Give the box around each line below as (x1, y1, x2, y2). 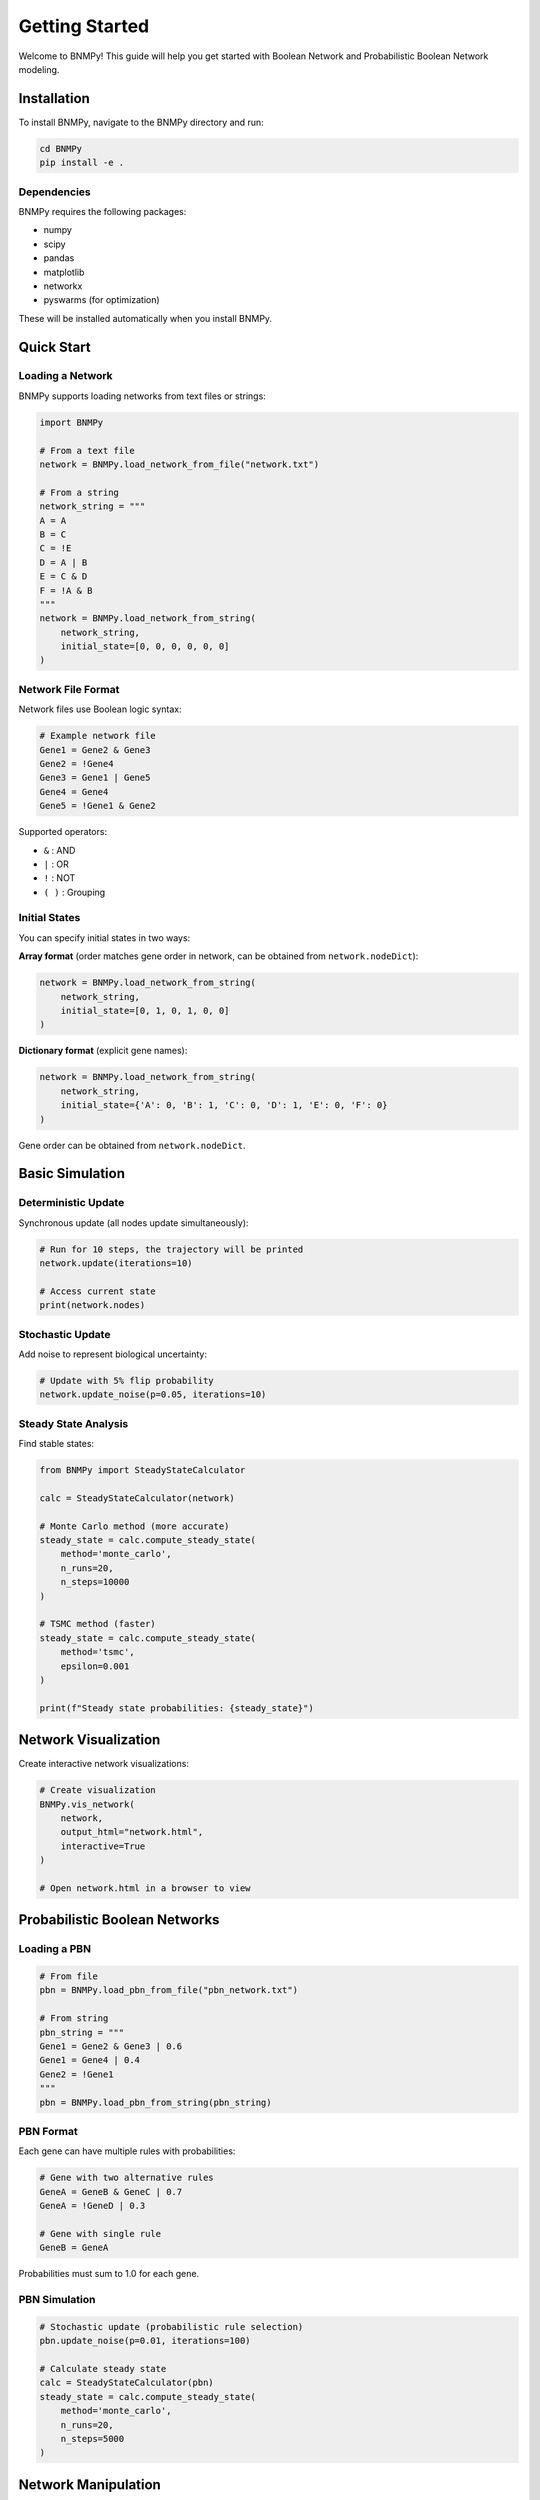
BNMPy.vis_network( (39, 1798, 135, 1810)
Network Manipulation (18, 2476, 162, 2493)
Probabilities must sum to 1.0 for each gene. (18, 2268, 200, 2280)
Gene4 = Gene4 (39, 786, 109, 797)
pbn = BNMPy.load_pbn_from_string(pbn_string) (39, 2096, 272, 2108)
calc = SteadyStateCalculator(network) (39, 1492, 235, 1504)
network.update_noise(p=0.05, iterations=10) (39, 1389, 267, 1400)
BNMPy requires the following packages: (18, 205, 187, 217)
